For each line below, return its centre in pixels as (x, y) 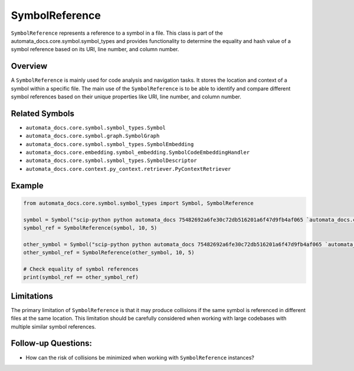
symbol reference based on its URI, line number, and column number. (95, 49)
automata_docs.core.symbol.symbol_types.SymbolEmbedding (110, 144)
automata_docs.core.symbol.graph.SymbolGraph (93, 136)
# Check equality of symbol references (81, 269)
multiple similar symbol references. (54, 326)
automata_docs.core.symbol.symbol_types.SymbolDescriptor (111, 161)
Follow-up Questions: (52, 344)
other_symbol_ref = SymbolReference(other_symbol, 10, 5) (109, 253)
